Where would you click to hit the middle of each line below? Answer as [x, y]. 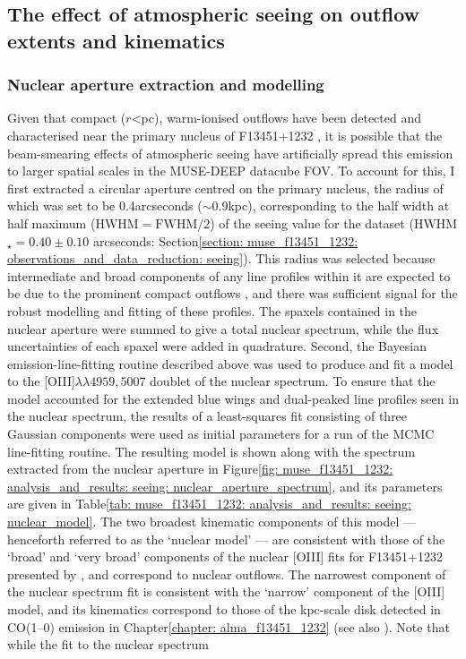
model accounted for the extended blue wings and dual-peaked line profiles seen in [233, 398]
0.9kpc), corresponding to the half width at [331, 205]
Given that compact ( [67, 118]
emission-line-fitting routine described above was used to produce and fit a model [230, 363]
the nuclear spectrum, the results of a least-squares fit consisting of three [207, 416]
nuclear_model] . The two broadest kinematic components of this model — [212, 522]
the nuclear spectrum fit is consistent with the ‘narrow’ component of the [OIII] [226, 591]
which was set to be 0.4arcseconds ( [105, 205]
